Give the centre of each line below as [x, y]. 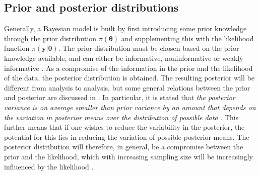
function [17, 48]
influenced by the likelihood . [49, 166]
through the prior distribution [50, 38]
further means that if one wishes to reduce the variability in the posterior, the [124, 127]
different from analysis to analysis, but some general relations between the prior [127, 87]
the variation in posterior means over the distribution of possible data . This [121, 117]
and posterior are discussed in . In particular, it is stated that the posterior [120, 97]
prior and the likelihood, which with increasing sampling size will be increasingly [129, 156]
